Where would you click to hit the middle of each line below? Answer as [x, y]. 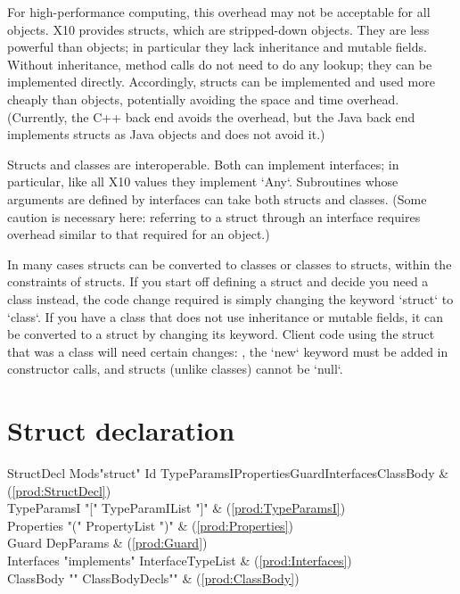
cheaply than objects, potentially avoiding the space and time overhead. [203, 99]
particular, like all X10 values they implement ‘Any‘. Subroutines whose [203, 181]
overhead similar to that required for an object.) [139, 234]
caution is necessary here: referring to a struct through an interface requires [214, 216]
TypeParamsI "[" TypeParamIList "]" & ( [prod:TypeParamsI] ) [177, 508]
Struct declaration [121, 430]
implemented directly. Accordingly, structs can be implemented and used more [221, 82]
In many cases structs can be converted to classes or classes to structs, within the [230, 264]
